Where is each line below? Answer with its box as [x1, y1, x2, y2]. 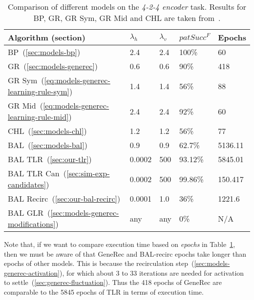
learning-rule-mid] [8, 111, 69, 122]
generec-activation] [4, 267, 60, 278]
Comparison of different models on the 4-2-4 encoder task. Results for [8, 1, 246, 12]
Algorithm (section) [8, 32, 85, 43]
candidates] [8, 179, 46, 190]
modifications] [8, 218, 56, 229]
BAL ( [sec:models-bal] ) [8, 139, 87, 150]
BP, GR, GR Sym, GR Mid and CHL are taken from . [33, 12, 221, 23]
